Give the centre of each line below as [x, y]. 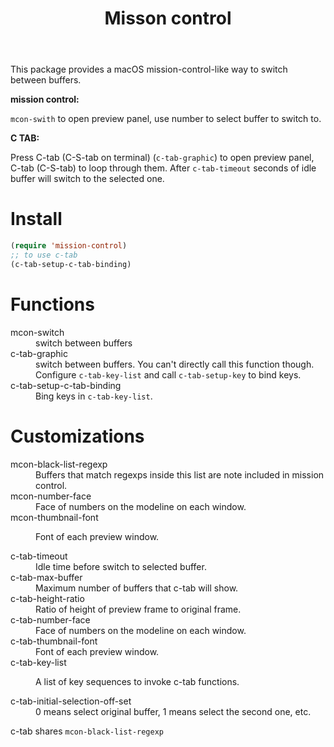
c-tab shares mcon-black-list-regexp [87, 731]
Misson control [168, 18]
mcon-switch [37, 332]
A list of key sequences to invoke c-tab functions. [137, 681]
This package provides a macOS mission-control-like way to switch [149, 69]
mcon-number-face [51, 496]
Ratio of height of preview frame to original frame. [138, 609]
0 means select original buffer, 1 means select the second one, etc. [173, 711]
